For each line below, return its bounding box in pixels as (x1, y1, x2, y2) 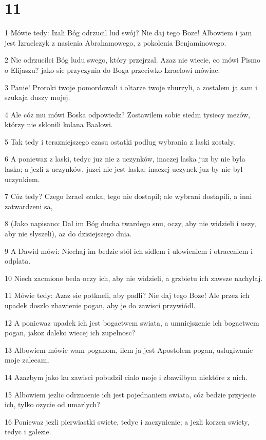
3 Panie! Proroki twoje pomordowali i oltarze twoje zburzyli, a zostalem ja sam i (5, 82, 257, 92)
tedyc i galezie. (5, 426, 51, 437)
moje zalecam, (5, 354, 49, 365)
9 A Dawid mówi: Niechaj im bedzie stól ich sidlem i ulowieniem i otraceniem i (5, 245, 253, 256)
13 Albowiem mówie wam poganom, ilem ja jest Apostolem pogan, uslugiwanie (5, 344, 253, 355)
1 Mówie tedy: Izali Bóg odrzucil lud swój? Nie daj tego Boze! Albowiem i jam (5, 27, 252, 38)
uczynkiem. (5, 173, 40, 184)
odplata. (5, 255, 31, 266)
